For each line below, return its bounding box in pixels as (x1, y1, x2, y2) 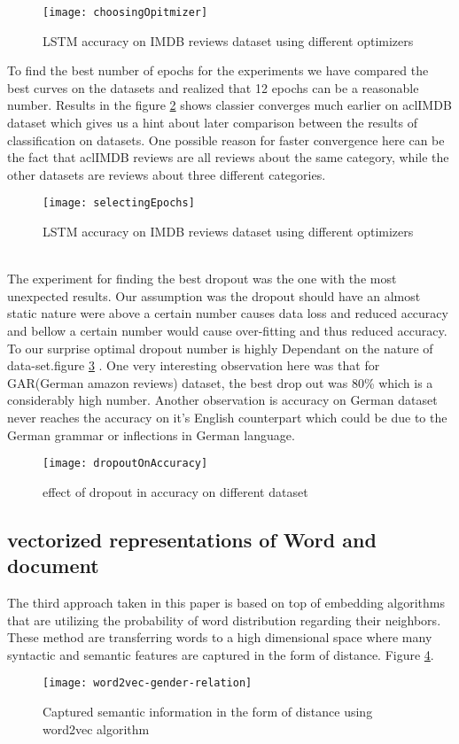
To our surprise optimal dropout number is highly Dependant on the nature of (7, 338, 433, 357)
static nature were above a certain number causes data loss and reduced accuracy (7, 304, 448, 322)
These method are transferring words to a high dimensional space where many (7, 628, 432, 647)
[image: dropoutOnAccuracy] (43, 457, 208, 470)
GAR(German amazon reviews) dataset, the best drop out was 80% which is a (7, 373, 433, 391)
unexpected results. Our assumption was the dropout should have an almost (7, 286, 421, 305)
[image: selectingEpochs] (43, 197, 195, 210)
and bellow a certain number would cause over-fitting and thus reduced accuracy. (7, 322, 447, 340)
